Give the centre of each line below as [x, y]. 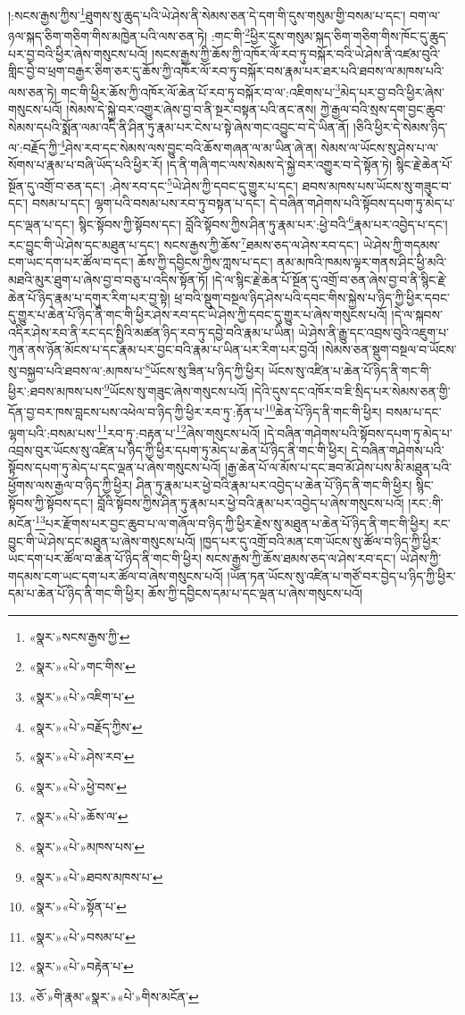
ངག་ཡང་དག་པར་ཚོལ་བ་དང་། [71, 262]
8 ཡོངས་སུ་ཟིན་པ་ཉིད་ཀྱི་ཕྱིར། [205, 369]
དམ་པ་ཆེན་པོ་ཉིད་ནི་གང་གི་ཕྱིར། [76, 593]
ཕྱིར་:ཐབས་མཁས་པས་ [56, 391]
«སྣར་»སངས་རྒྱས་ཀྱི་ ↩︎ [79, 636]
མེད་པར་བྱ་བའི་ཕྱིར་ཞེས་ [392, 92]
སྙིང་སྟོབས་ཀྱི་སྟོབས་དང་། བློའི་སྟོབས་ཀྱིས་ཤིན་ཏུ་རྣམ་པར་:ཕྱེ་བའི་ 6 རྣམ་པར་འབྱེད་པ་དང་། [263, 222]
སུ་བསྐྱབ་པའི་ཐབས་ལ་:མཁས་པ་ [77, 370]
